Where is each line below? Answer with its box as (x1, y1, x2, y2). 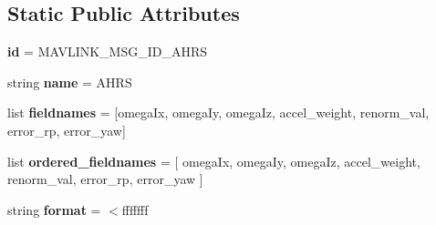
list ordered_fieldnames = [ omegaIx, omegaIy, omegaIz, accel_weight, (7, 151, 420, 170)
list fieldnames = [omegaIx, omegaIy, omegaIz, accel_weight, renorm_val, (7, 103, 430, 122)
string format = (7, 199, 101, 219)
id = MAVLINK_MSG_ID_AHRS (7, 42, 208, 61)
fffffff (121, 199, 149, 219)
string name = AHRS (7, 72, 132, 91)
